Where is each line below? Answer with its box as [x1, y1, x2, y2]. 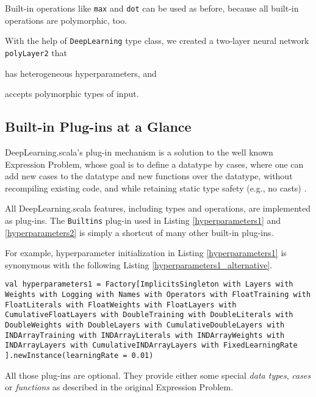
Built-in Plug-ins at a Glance [5, 117, 192, 136]
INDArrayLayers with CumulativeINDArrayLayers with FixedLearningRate [5, 341, 298, 350]
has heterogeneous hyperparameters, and [5, 66, 157, 79]
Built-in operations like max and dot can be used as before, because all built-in [5, 2, 299, 14]
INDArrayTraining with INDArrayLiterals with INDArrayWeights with [5, 331, 285, 340]
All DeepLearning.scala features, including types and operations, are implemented [5, 202, 311, 215]
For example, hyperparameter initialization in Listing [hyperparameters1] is [5, 246, 287, 259]
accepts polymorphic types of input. [5, 87, 139, 100]
